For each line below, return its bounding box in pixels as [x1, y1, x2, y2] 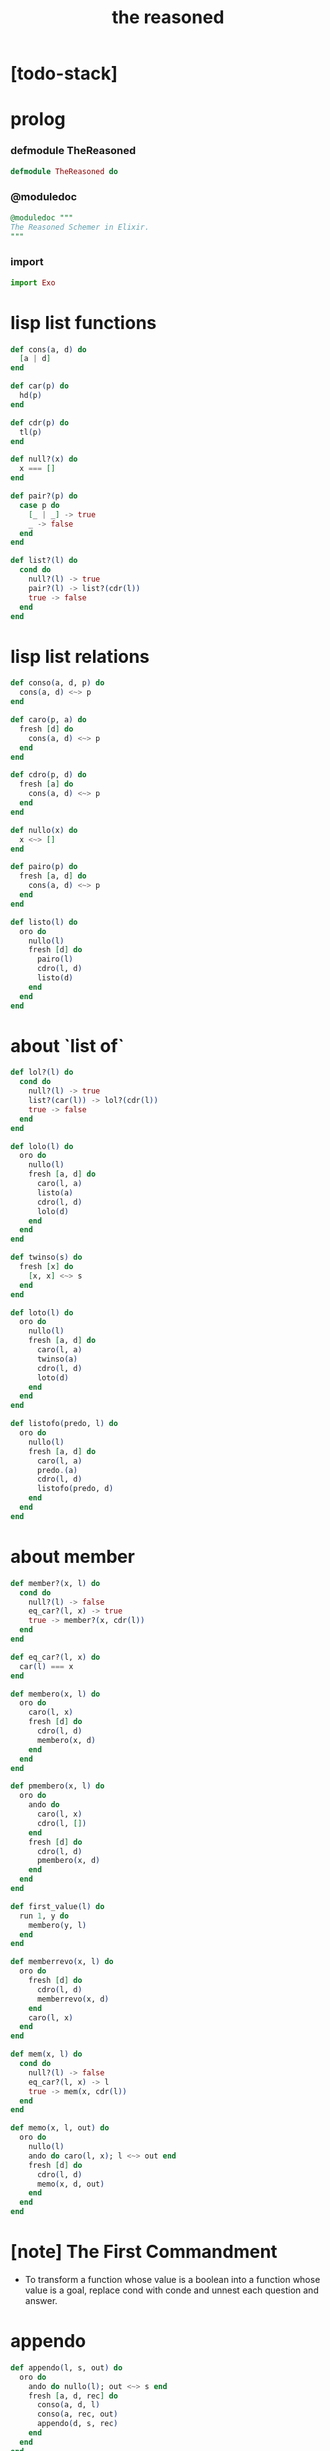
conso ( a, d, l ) [36, 2400, 101, 2410]
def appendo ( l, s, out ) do [10, 2362, 123, 2373]
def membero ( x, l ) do [10, 1689, 101, 1699]
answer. [24, 2294, 58, 2306]
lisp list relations [10, 645, 150, 668]
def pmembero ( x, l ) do [10, 1781, 105, 1791]
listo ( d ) [36, 973, 74, 983]
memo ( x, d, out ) [36, 2179, 105, 2189]
